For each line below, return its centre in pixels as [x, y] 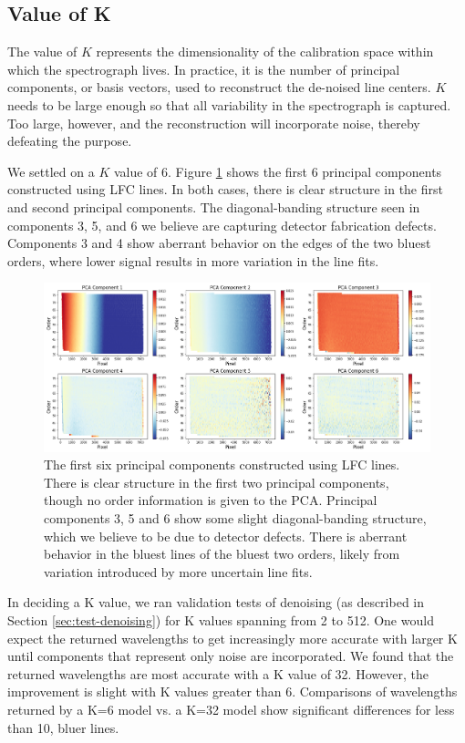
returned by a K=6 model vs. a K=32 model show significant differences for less [231, 709]
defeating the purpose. [70, 141]
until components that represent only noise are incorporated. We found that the [231, 656]
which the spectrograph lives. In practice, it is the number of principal [204, 69]
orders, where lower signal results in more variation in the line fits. [193, 260]
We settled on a [51, 171]
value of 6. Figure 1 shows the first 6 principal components [278, 171]
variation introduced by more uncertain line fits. [178, 571]
